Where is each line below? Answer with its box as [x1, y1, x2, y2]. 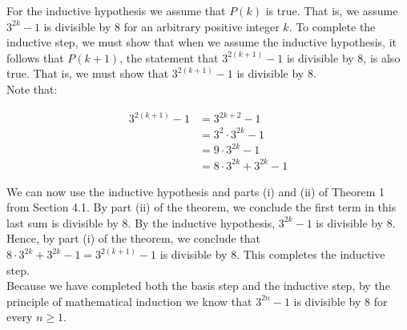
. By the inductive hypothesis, [127, 214, 276, 231]
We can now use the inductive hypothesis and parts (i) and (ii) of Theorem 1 [6, 183, 385, 199]
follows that [6, 49, 64, 66]
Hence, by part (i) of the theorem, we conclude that [6, 230, 261, 247]
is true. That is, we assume [265, 2, 398, 18]
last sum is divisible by [6, 214, 119, 231]
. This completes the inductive [236, 246, 385, 262]
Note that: [6, 80, 58, 97]
